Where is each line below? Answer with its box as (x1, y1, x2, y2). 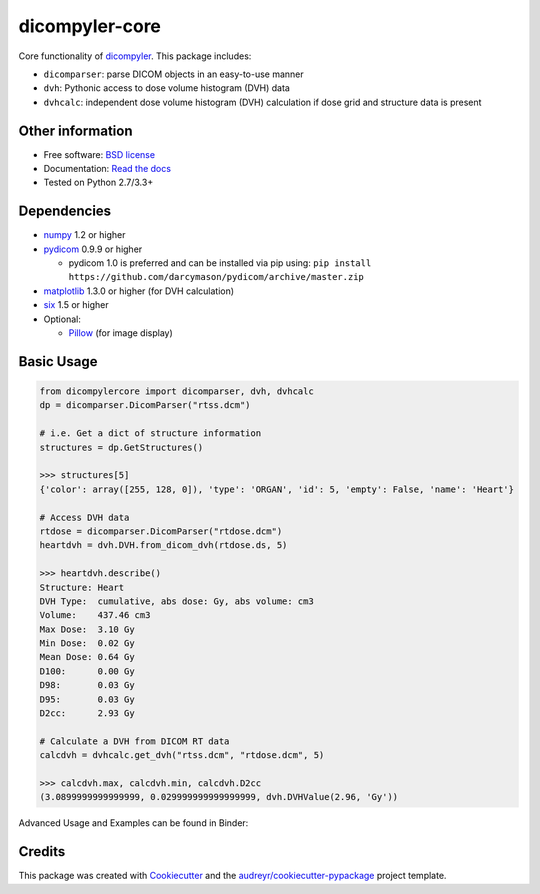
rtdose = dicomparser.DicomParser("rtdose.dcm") (39, 525, 283, 537)
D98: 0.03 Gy (39, 680, 135, 691)
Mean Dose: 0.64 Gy (39, 651, 135, 663)
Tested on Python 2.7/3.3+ (43, 176, 154, 189)
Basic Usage (18, 353, 98, 370)
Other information (18, 122, 133, 139)
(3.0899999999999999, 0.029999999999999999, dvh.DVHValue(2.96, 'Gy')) (39, 791, 399, 803)
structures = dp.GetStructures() (39, 441, 204, 453)
